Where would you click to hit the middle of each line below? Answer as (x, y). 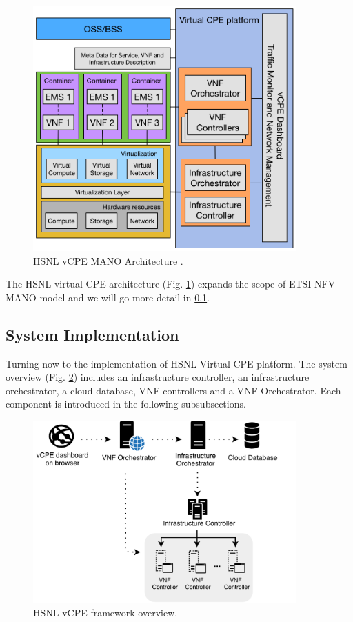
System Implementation (92, 334)
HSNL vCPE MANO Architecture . (108, 260)
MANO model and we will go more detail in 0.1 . (108, 297)
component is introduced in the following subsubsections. (126, 404)
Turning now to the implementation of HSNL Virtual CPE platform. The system (176, 363)
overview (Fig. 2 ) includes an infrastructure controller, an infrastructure (158, 377)
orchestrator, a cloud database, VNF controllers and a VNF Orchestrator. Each (173, 390)
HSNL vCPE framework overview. (105, 612)
